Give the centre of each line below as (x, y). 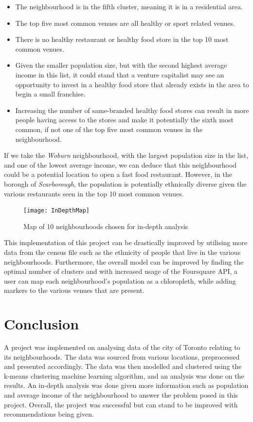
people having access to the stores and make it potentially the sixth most (124, 120)
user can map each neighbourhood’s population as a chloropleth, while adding (120, 280)
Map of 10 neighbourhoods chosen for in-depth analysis (106, 226)
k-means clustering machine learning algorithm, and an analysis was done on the (124, 375)
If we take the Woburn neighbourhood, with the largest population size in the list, (126, 155)
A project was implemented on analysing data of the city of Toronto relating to (122, 347)
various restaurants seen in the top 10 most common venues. (94, 193)
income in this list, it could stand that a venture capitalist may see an (120, 74)
